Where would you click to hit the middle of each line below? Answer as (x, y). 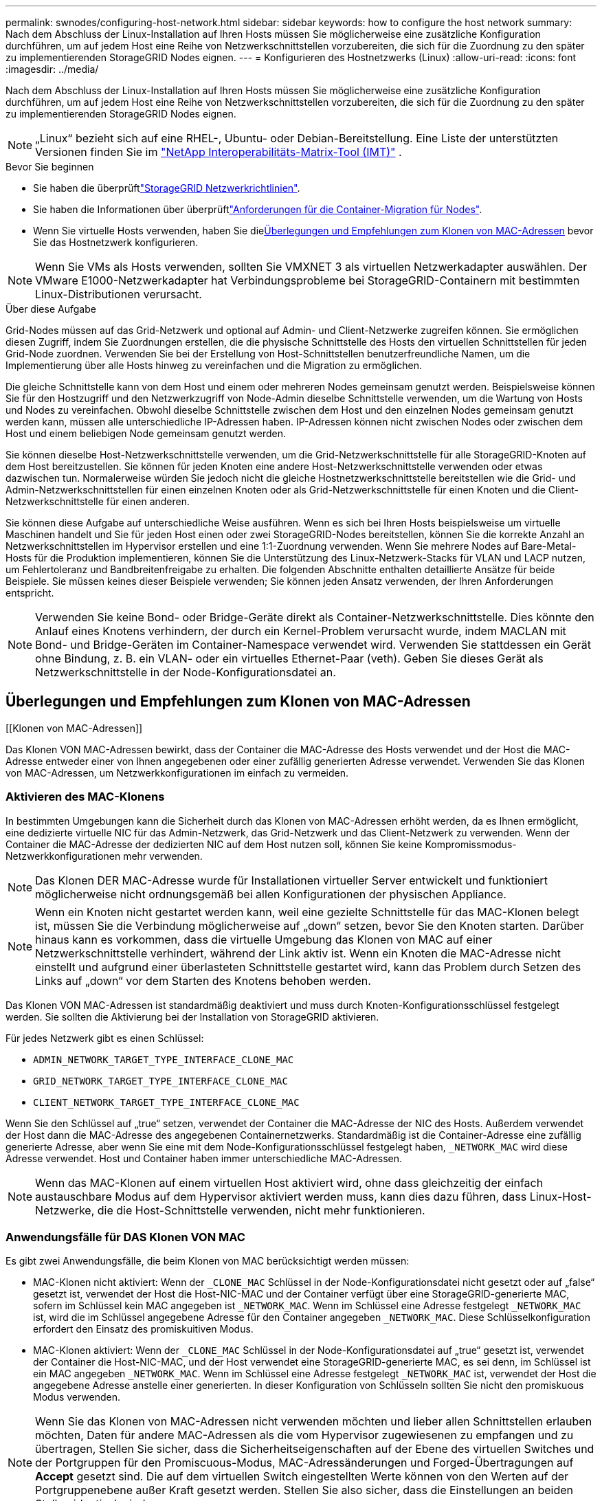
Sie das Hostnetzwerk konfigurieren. (116, 242)
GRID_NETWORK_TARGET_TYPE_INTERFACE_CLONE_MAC (160, 1081)
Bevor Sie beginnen (50, 167)
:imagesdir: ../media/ (52, 69)
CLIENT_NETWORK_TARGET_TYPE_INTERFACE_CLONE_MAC (166, 1102)
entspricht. (30, 593)
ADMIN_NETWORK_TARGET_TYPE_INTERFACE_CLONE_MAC (164, 1059)
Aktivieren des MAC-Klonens (85, 797)
